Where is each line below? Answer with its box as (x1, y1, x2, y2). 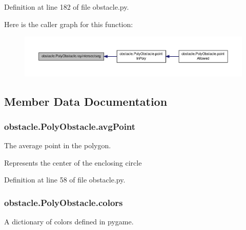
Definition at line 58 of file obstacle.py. (4, 174, 126, 185)
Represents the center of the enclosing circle (4, 157, 142, 168)
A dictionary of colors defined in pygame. (4, 216, 134, 227)
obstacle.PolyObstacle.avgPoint (4, 120, 136, 132)
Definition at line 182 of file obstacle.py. (4, 2, 129, 12)
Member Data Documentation (4, 93, 168, 109)
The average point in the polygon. (4, 140, 111, 151)
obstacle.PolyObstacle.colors (4, 196, 123, 209)
